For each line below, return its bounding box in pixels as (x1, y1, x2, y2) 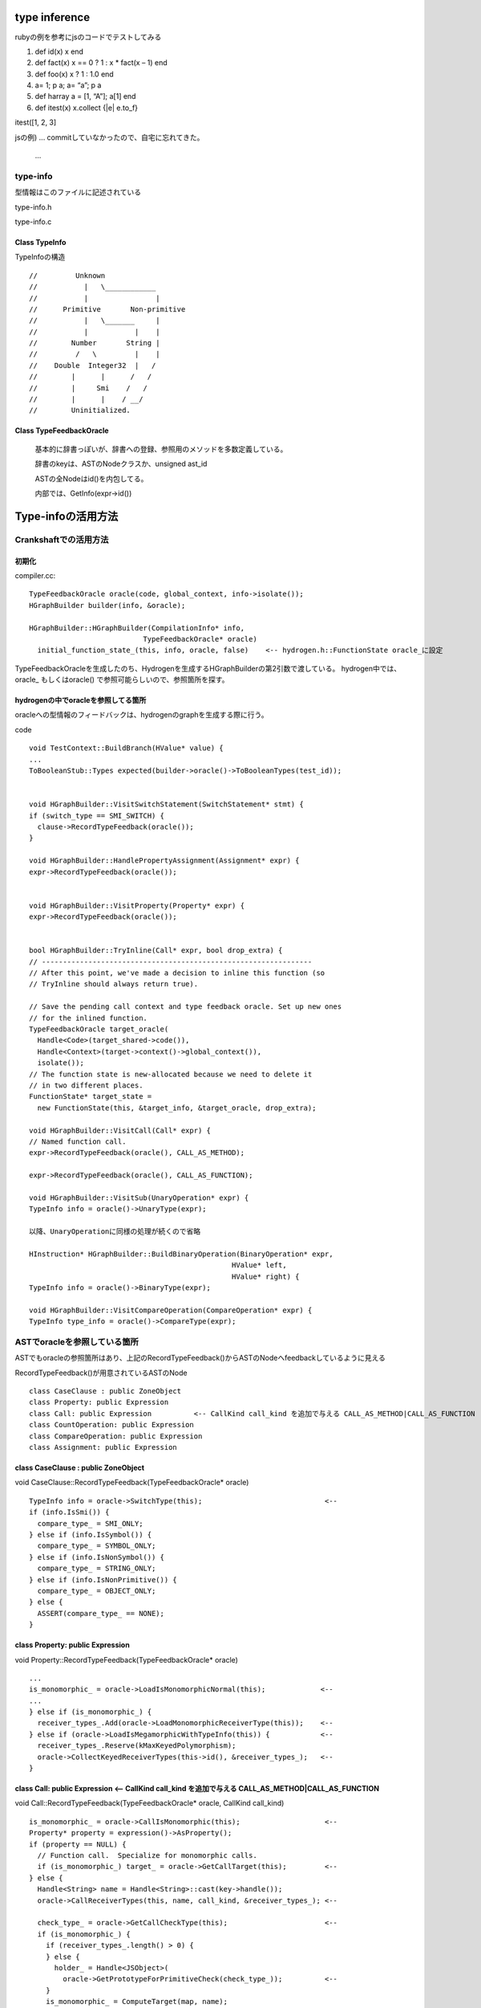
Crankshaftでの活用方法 (14, 534, 109, 545)
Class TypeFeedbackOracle (14, 426, 109, 435)
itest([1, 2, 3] (14, 117, 57, 128)
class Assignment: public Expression (29, 1443, 178, 1452)
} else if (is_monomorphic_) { (29, 1708, 152, 1716)
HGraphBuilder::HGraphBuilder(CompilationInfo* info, (29, 623, 245, 632)
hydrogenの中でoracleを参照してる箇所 (14, 696, 147, 705)
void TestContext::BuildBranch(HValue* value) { (29, 744, 224, 753)
